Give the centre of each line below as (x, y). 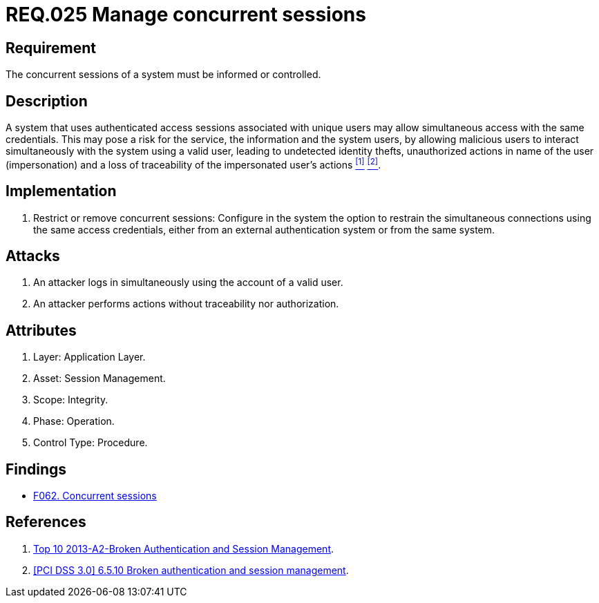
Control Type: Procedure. (91, 443)
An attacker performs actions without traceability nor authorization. (186, 304)
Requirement (51, 48)
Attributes (41, 330)
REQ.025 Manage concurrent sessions (186, 15)
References (46, 522)
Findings (36, 469)
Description (47, 101)
